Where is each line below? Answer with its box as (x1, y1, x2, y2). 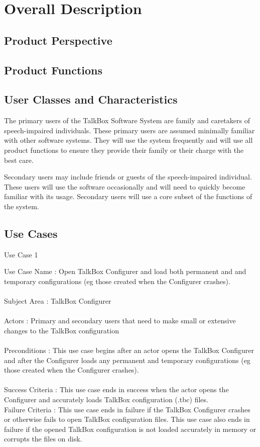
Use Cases (4, 225, 58, 241)
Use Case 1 (4, 249, 38, 259)
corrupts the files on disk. (4, 433, 82, 444)
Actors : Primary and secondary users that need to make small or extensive (4, 315, 236, 326)
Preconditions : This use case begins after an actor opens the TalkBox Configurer (4, 345, 254, 355)
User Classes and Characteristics (4, 92, 178, 107)
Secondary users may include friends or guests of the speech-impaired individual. (4, 171, 252, 182)
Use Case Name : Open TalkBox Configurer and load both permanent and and (4, 266, 246, 277)
